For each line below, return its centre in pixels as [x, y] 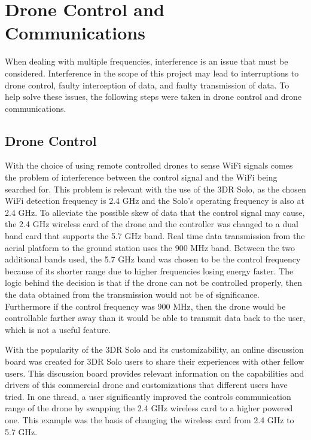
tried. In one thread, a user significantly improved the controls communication [148, 396]
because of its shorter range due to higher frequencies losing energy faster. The [149, 271]
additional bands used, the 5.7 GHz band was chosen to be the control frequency [153, 259]
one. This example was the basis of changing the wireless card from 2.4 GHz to [150, 419]
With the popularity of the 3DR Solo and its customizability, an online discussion [154, 349]
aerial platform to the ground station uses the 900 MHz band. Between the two [150, 247]
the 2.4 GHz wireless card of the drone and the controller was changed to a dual [152, 224]
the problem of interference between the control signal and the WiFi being [141, 177]
